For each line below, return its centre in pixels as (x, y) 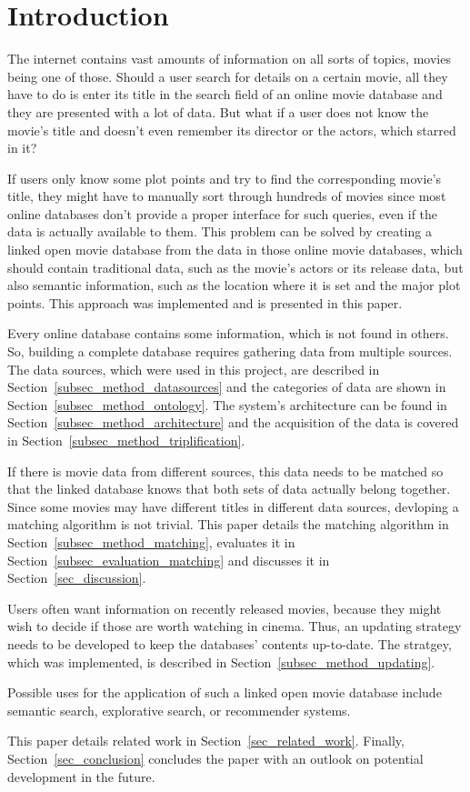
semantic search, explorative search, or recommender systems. (179, 710)
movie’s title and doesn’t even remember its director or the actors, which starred (232, 130)
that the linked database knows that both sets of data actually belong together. (229, 489)
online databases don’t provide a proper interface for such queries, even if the (223, 213)
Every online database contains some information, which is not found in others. (228, 333)
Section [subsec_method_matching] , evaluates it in (151, 541)
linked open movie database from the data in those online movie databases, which (235, 250)
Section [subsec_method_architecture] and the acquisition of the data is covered (233, 422)
